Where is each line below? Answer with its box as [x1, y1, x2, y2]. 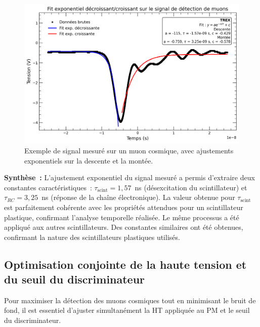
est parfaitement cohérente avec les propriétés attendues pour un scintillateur [4, 201, 243, 212]
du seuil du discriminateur [4, 271, 145, 287]
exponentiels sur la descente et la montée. [24, 155, 153, 166]
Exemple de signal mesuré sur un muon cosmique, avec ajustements [24, 145, 234, 155]
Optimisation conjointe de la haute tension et [4, 256, 247, 272]
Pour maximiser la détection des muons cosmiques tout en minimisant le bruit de [4, 295, 256, 305]
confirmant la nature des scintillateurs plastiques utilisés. [4, 231, 180, 242]
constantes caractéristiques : [4, 182, 92, 192]
